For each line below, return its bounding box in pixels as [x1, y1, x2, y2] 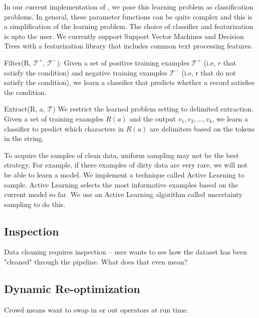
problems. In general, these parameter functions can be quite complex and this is [4, 11, 252, 21]
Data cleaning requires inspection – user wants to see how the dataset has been [4, 246, 247, 257]
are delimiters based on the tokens [149, 123, 255, 133]
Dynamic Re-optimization [4, 281, 140, 296]
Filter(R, [4, 57, 31, 67]
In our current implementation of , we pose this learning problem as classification [4, 1, 253, 11]
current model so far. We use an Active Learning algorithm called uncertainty [4, 189, 242, 199]
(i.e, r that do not [181, 67, 236, 77]
